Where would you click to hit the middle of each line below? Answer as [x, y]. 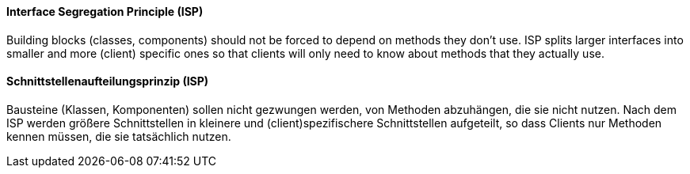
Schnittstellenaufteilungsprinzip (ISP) [108, 81]
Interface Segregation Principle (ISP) [105, 11]
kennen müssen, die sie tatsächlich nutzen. [119, 136]
